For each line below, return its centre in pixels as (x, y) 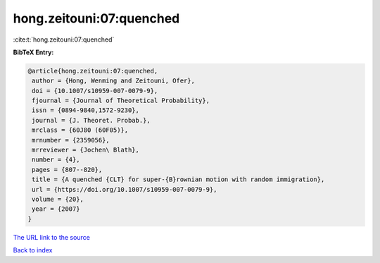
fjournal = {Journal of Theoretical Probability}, (121, 101)
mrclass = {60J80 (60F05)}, (80, 130)
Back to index (33, 250)
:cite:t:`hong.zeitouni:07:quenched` (64, 39)
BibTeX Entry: (33, 52)
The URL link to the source (52, 237)
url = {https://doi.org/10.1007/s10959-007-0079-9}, (125, 189)
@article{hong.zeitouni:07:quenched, (93, 71)
